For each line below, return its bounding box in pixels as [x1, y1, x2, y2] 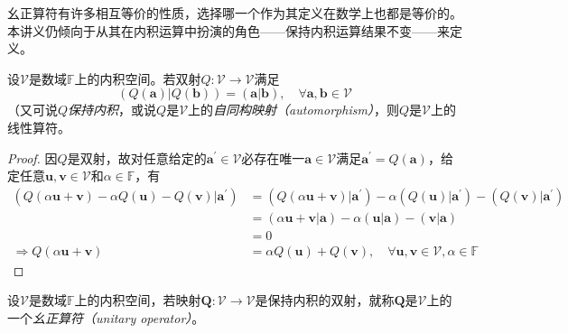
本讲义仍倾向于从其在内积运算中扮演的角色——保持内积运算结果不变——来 [7, 21, 450, 40]
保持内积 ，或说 [68, 100, 157, 119]
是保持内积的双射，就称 [255, 291, 395, 310]
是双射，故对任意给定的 [67, 148, 207, 167]
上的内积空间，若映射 [74, 291, 201, 310]
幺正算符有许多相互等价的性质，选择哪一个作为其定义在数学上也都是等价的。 [7, 4, 462, 22]
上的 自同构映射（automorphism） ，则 [188, 100, 399, 119]
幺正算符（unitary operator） [33, 309, 192, 328]
